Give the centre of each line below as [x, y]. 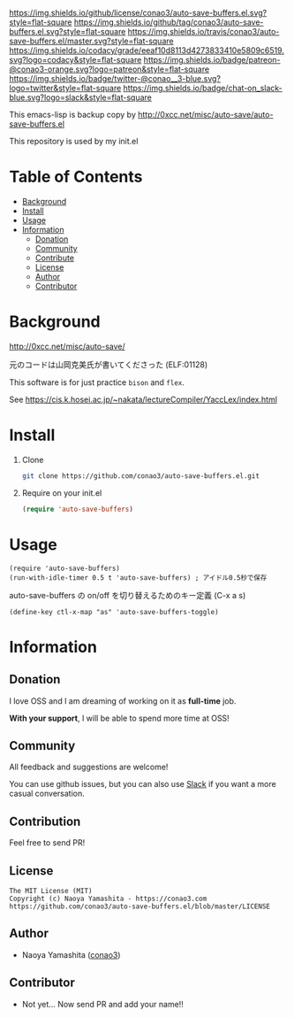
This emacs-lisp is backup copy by [73, 115]
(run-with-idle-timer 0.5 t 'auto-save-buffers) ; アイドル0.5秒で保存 [138, 578]
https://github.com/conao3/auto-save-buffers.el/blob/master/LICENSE [140, 906]
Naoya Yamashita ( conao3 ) [71, 954]
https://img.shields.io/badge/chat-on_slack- [203, 88]
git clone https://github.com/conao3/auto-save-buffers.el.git [141, 476]
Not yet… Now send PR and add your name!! [102, 1004]
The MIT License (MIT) [51, 891]
